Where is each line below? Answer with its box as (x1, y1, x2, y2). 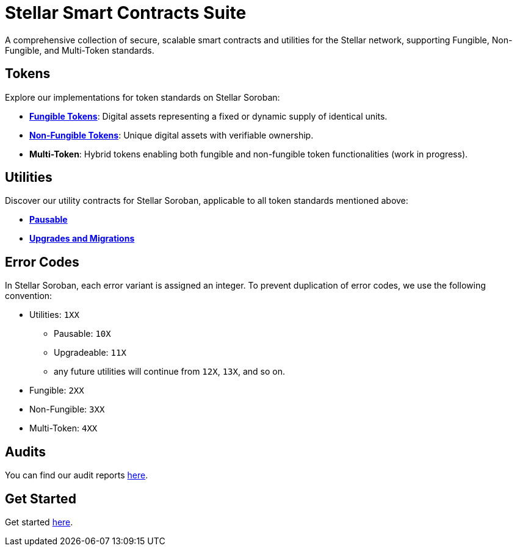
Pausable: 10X (54, 328, 111, 339)
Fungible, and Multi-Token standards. (5, 45, 154, 56)
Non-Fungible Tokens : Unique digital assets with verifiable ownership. (29, 129, 314, 140)
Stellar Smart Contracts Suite (5, 2, 247, 23)
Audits (5, 444, 46, 459)
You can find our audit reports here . (5, 470, 148, 481)
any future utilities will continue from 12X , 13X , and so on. (54, 366, 285, 377)
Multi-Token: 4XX (29, 423, 98, 434)
